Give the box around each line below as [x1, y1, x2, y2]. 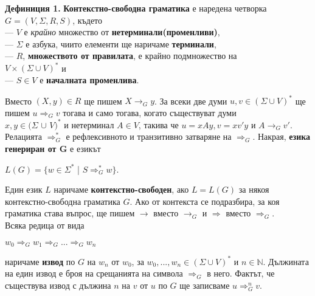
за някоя [238, 183, 269, 196]
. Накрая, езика [252, 130, 311, 143]
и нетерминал [64, 118, 114, 131]
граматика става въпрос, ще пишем [5, 207, 135, 219]
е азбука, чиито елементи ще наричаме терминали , [26, 37, 216, 50]
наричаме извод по [5, 255, 75, 267]
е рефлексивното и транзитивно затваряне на [66, 130, 232, 143]
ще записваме [179, 278, 230, 291]
